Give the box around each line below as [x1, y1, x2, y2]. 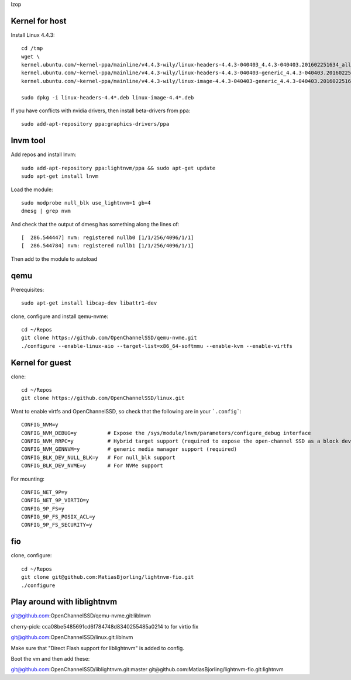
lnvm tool [11, 136, 46, 146]
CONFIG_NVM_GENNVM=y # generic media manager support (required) [21, 446, 238, 453]
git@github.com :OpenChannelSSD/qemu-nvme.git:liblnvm [11, 612, 152, 619]
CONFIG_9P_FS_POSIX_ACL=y [21, 513, 96, 520]
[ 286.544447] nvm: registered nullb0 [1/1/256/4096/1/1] [21, 234, 194, 241]
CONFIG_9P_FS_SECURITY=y [21, 522, 92, 529]
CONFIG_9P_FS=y [21, 505, 65, 512]
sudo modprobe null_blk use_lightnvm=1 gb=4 [21, 199, 152, 206]
